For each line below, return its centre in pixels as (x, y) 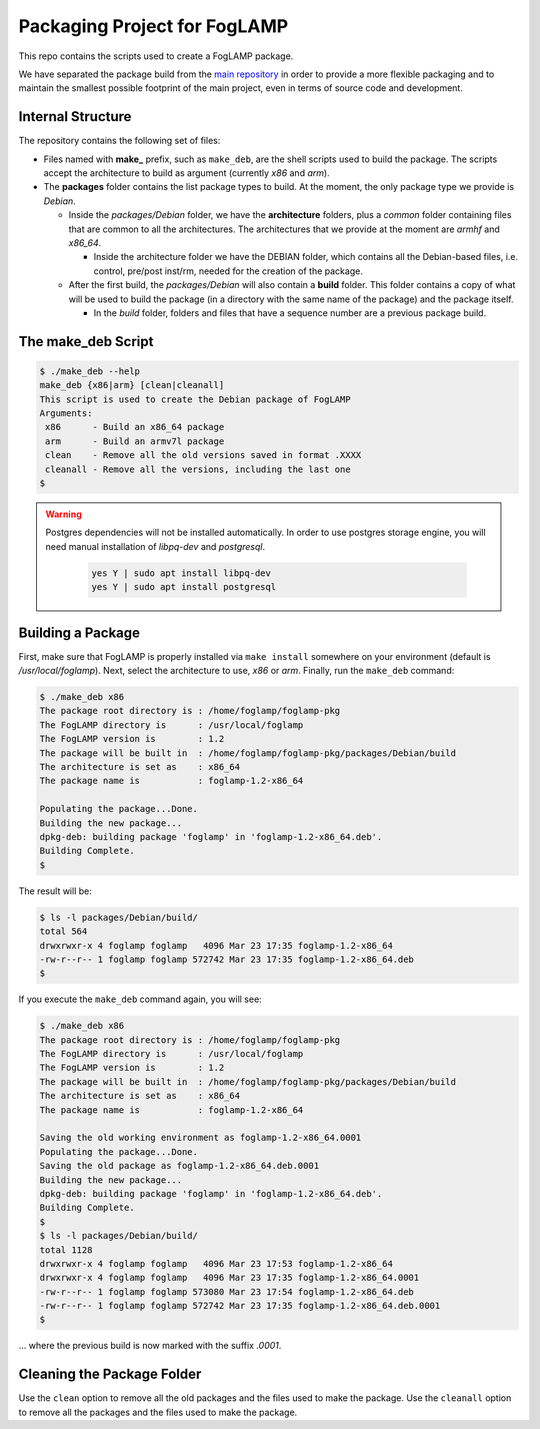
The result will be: (55, 891)
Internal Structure (75, 116)
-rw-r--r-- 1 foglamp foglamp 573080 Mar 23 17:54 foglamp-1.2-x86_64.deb (227, 1291)
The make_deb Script (86, 341)
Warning (63, 514)
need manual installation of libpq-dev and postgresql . (155, 546)
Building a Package (79, 632)
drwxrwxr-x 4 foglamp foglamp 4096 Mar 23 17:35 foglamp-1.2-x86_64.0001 (229, 1278)
